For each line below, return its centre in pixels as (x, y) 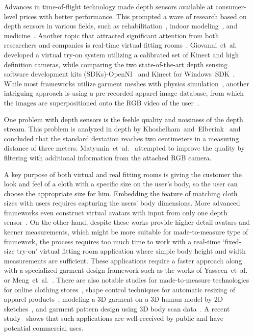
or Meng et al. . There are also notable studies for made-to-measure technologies (127, 280)
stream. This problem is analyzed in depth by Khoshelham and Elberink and (122, 129)
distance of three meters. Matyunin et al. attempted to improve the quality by (125, 148)
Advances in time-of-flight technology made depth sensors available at (109, 6)
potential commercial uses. (44, 328)
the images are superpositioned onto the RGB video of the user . (102, 102)
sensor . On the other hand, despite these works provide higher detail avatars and (127, 222)
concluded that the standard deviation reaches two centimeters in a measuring (122, 138)
